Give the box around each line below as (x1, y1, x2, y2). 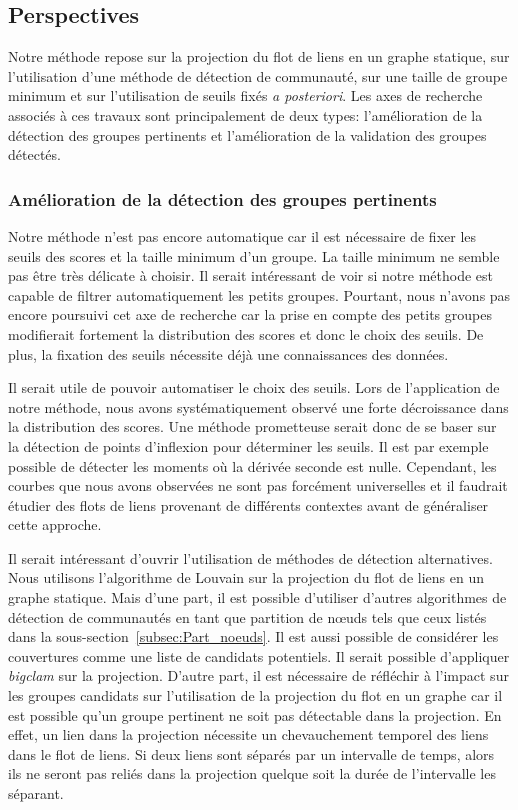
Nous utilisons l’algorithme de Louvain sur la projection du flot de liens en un (8, 567, 484, 588)
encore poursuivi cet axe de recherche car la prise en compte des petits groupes (8, 304, 492, 325)
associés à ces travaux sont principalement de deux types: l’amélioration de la (8, 104, 483, 125)
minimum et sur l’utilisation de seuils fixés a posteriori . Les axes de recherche (8, 85, 483, 106)
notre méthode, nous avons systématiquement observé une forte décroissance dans (8, 396, 509, 417)
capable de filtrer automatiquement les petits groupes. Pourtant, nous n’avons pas (8, 284, 511, 305)
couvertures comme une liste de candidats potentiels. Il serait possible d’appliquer (8, 645, 510, 666)
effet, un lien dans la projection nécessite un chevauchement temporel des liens (8, 724, 489, 745)
